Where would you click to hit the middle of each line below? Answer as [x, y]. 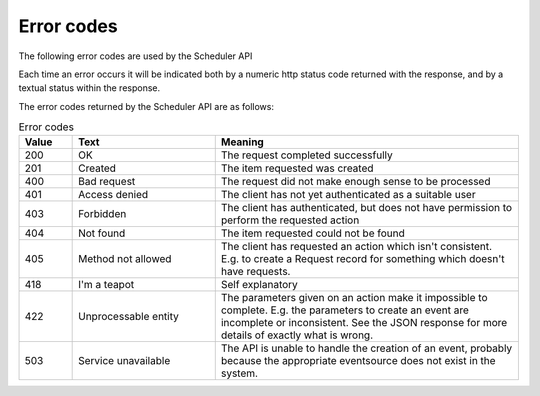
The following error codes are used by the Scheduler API [135, 56]
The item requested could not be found [312, 233]
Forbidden [102, 214]
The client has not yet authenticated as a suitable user [348, 195]
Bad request [107, 182]
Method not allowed [125, 259]
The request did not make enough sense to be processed [355, 182]
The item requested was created [297, 168]
